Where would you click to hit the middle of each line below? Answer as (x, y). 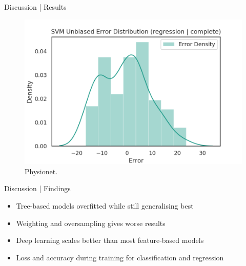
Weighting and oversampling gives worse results (91, 223)
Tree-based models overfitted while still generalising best (105, 206)
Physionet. (41, 171)
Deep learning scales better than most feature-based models (110, 240)
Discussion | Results (35, 7)
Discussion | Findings (37, 188)
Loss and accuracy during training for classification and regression (120, 257)
